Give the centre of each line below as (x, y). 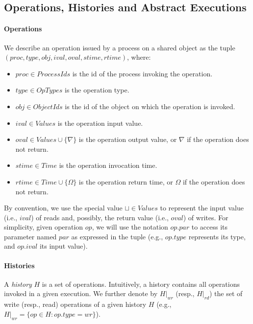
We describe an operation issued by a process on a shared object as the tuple (120, 47)
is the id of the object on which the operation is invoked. (150, 106)
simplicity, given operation (44, 227)
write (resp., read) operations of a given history (75, 304)
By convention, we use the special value (63, 208)
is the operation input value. (100, 123)
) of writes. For (206, 217)
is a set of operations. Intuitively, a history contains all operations (141, 284)
